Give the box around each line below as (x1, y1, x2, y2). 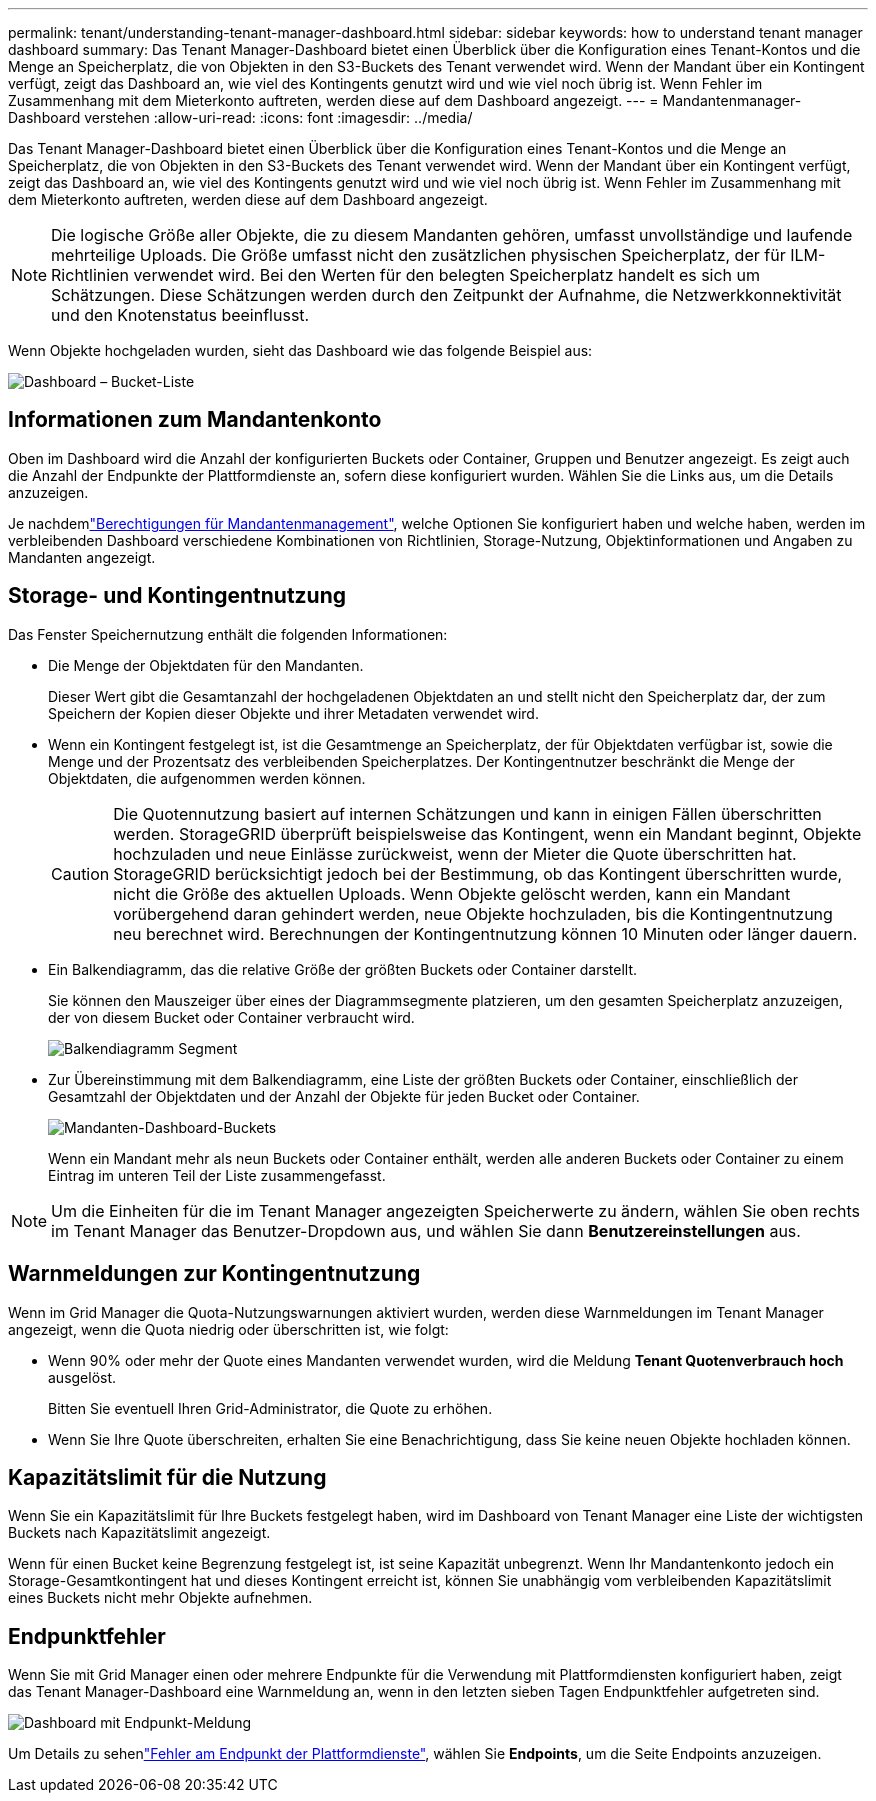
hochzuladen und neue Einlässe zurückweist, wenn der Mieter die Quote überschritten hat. (113, 843, 797, 864)
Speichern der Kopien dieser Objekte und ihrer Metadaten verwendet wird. (48, 704, 539, 722)
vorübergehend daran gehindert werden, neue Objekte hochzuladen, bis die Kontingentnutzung (113, 903, 833, 924)
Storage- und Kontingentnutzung (8, 583, 347, 609)
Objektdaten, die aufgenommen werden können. (48, 769, 366, 787)
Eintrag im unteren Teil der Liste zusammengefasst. (48, 1166, 386, 1184)
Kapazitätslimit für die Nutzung (8, 1464, 327, 1490)
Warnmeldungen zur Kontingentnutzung (8, 1261, 421, 1287)
